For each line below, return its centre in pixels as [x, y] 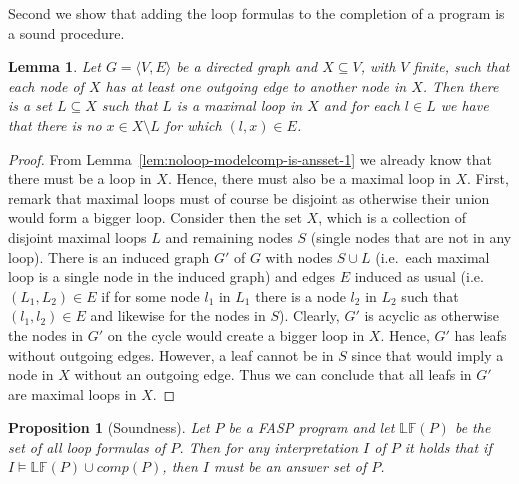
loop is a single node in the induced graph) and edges [171, 276]
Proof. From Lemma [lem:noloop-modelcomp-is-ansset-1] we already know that [250, 158]
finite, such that [461, 66]
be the [472, 427]
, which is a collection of [392, 217]
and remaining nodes [229, 236]
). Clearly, [309, 315]
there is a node [300, 295]
